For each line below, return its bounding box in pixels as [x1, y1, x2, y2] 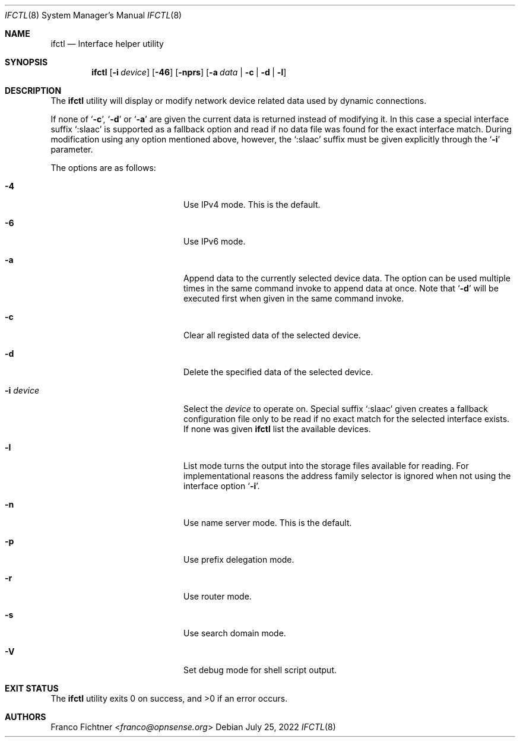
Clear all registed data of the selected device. [183, 330, 361, 340]
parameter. [50, 144, 93, 154]
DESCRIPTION [5, 85, 62, 96]
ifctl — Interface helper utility [50, 39, 164, 49]
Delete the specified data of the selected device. [183, 367, 373, 377]
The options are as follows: [50, 163, 156, 173]
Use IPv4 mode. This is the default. [183, 199, 321, 210]
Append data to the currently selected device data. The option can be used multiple [183, 273, 511, 283]
